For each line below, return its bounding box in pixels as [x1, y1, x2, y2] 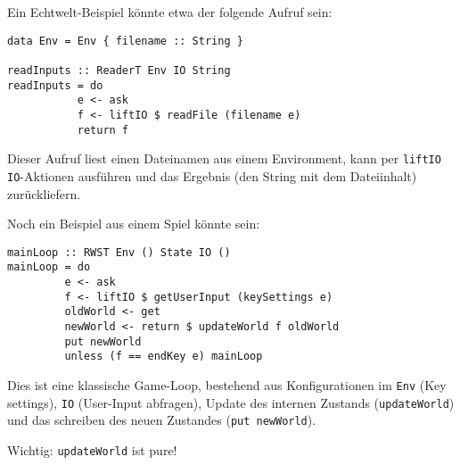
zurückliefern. [7, 184, 81, 203]
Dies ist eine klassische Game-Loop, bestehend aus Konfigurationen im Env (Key [7, 375, 447, 394]
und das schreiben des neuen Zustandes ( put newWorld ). [7, 411, 316, 429]
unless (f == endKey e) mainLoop [64, 350, 263, 363]
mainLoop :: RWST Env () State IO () [7, 245, 231, 259]
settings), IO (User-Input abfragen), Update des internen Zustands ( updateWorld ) [7, 393, 455, 411]
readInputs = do [7, 79, 103, 92]
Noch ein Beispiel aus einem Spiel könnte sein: [7, 214, 260, 233]
